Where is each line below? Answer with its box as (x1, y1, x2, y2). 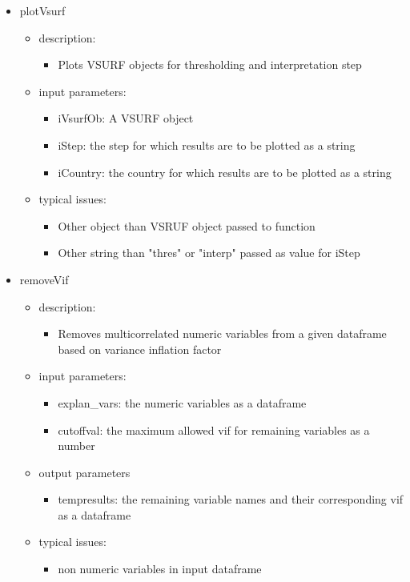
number (58, 437, 95, 454)
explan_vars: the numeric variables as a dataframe (58, 394, 307, 411)
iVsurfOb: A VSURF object (58, 110, 194, 126)
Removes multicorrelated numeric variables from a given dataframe (58, 325, 387, 342)
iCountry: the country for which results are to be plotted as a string (58, 163, 392, 180)
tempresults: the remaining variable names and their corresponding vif (58, 491, 404, 508)
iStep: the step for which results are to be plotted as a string (58, 136, 356, 153)
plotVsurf (19, 2, 66, 18)
